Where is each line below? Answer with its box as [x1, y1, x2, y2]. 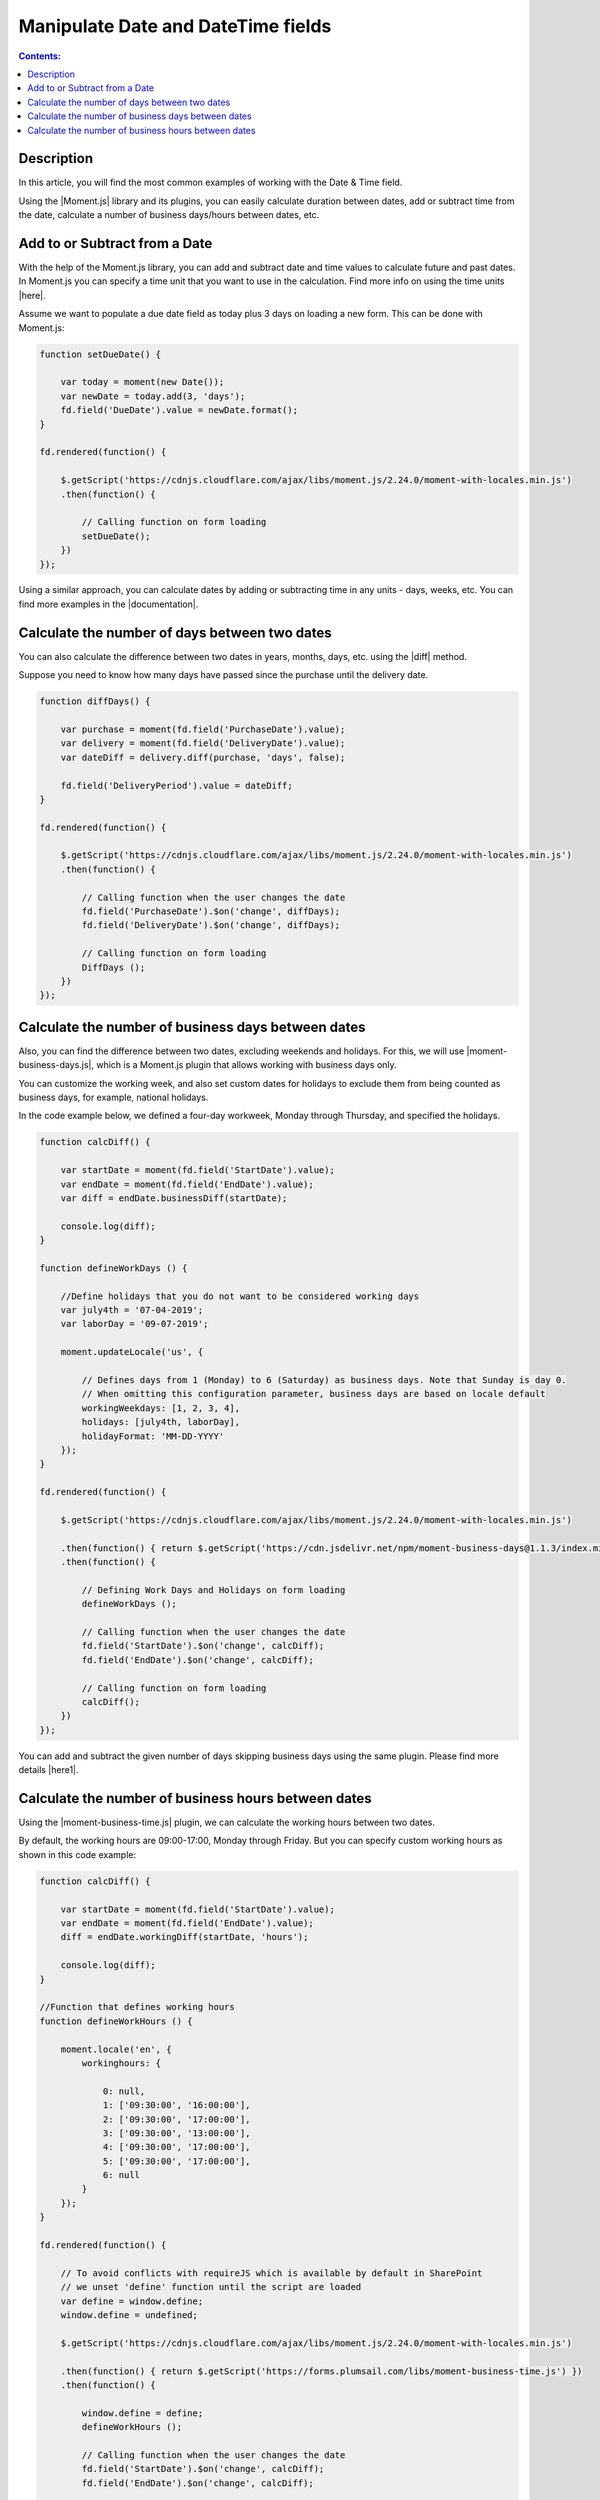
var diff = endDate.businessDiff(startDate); [60, 1192, 288, 1204]
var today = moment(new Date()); [60, 376, 225, 388]
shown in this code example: [18, 1848, 137, 1860]
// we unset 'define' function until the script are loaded [60, 2281, 362, 2293]
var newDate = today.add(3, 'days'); [60, 390, 246, 402]
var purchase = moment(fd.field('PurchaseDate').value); [60, 723, 346, 735]
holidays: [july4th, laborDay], [81, 1416, 240, 1428]
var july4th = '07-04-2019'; [60, 1305, 204, 1316]
